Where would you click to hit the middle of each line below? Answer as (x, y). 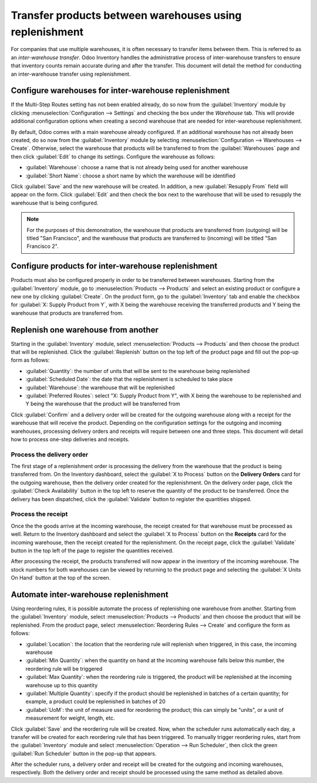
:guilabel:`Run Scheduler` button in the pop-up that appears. (84, 753)
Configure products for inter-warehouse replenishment (114, 266)
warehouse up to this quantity (62, 685)
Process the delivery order (50, 454)
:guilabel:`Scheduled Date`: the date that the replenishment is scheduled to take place (129, 379)
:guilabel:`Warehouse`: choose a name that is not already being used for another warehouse (137, 167)
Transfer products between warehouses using (126, 15)
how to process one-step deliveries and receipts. (70, 439)
